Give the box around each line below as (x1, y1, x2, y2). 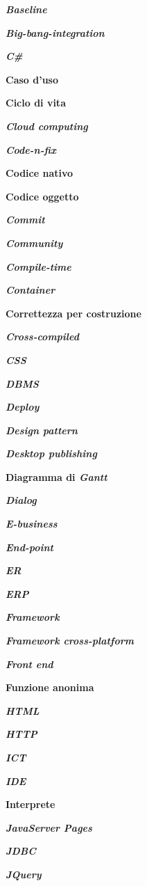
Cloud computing (6, 118, 88, 133)
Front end (6, 656, 53, 671)
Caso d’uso (6, 72, 58, 86)
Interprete (6, 797, 55, 812)
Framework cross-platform (6, 633, 134, 648)
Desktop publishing (6, 446, 97, 461)
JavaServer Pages (6, 820, 92, 834)
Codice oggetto (6, 189, 79, 203)
